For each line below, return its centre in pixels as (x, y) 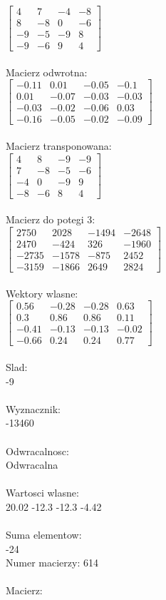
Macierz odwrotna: (47, 72)
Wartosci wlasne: (42, 493)
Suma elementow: (44, 535)
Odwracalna (32, 465)
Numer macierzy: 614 (52, 563)
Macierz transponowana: (59, 146)
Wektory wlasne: (42, 293)
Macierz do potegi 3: (51, 219)
